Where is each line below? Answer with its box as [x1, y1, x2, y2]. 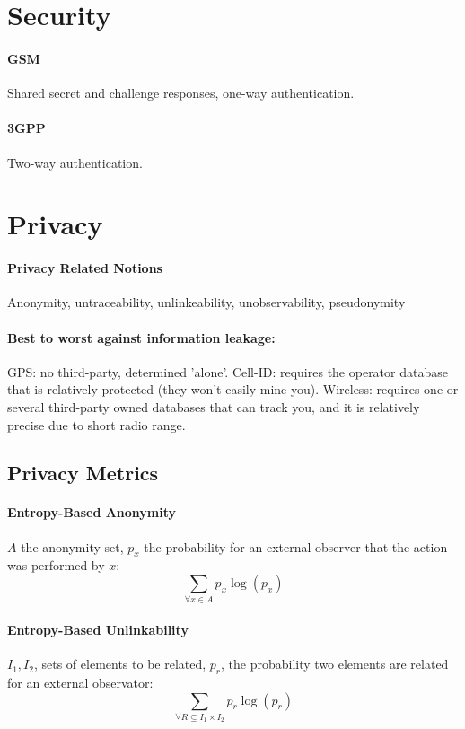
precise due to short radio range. [7, 415, 186, 434]
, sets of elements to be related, [33, 654, 206, 673]
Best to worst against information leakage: [7, 328, 276, 347]
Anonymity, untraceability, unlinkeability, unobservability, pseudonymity [7, 293, 406, 312]
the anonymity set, [21, 537, 124, 556]
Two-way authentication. [7, 153, 143, 171]
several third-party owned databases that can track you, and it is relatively [7, 397, 420, 416]
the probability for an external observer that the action [144, 537, 448, 556]
